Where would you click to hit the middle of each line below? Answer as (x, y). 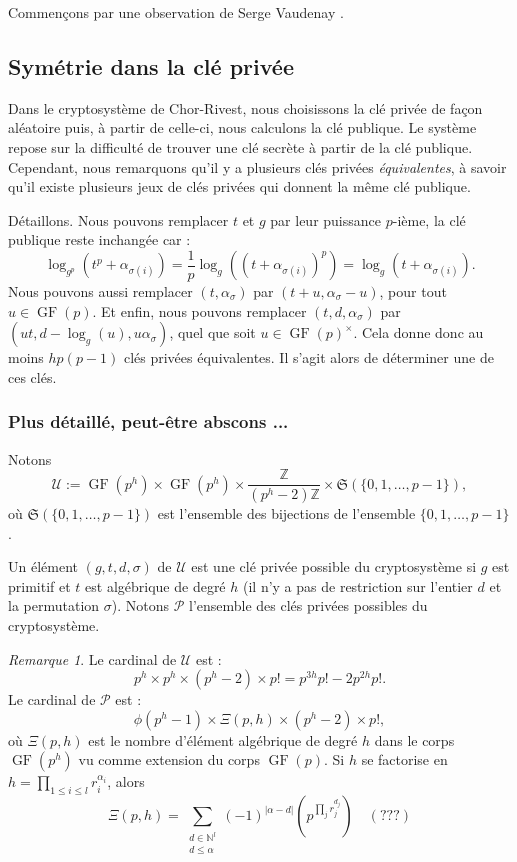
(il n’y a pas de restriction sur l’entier (357, 585)
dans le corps (414, 739)
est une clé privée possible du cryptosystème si (334, 566)
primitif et (39, 585)
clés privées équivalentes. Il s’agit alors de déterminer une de (308, 357)
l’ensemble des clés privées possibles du (308, 605)
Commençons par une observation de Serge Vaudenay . (176, 12)
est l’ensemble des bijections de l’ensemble (286, 513)
